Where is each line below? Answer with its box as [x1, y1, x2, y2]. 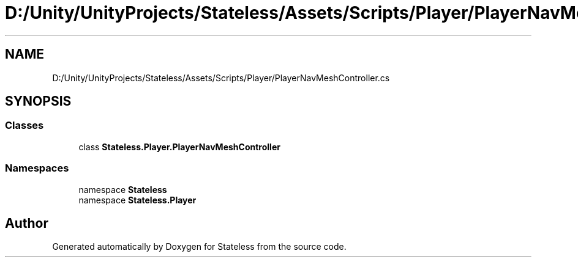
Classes [5, 119, 44, 132]
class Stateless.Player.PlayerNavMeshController [78, 141, 280, 152]
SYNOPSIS [5, 93, 72, 109]
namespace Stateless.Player [78, 194, 197, 205]
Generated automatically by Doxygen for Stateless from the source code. [52, 241, 347, 252]
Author [5, 215, 48, 231]
